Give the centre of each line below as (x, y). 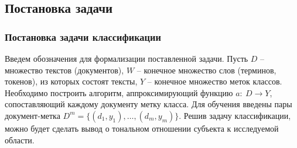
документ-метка (33, 115)
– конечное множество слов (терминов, (206, 70)
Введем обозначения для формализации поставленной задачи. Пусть (127, 58)
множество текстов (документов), (64, 70)
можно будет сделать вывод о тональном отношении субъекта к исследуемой (142, 128)
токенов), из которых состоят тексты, (71, 81)
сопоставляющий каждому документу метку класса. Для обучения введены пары (148, 104)
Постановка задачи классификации (83, 36)
